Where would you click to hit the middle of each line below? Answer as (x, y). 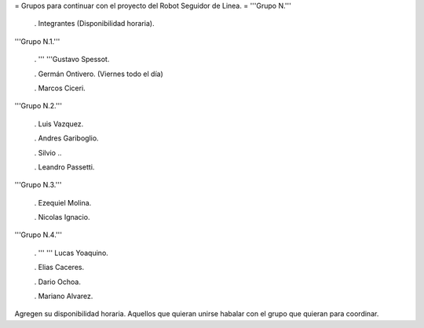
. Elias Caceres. (59, 268)
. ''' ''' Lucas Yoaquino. (71, 253)
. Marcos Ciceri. (60, 88)
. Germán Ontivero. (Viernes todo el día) (99, 74)
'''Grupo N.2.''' (38, 106)
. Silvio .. (48, 152)
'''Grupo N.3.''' (38, 185)
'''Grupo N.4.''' (38, 235)
